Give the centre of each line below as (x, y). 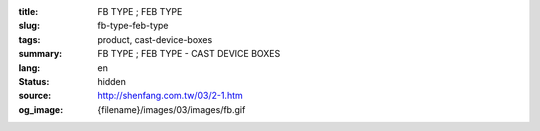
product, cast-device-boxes (155, 39)
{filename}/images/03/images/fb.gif (171, 109)
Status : (34, 81)
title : (28, 11)
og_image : (41, 109)
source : (35, 96)
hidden (112, 81)
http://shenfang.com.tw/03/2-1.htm (170, 96)
